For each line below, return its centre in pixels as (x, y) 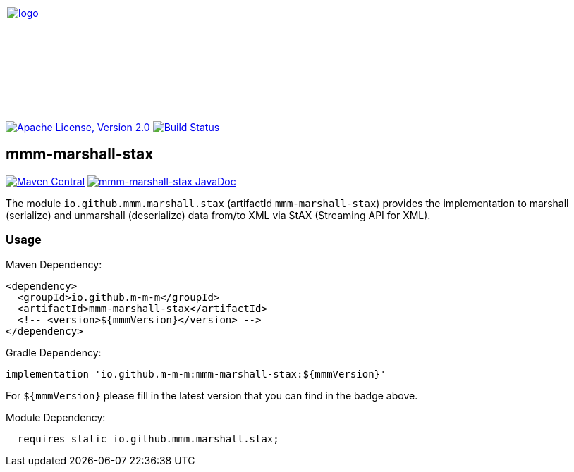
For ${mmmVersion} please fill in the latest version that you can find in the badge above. (212, 395)
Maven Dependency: (54, 264)
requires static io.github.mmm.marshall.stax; (148, 439)
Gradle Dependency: (54, 352)
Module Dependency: (56, 417)
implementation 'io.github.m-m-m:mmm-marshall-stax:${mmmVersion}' (196, 374)
